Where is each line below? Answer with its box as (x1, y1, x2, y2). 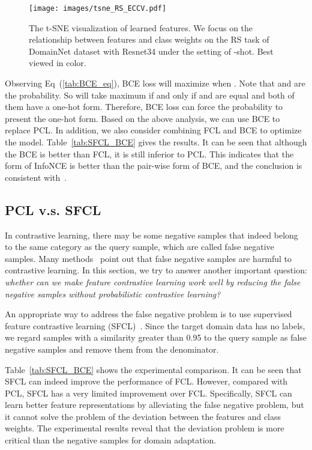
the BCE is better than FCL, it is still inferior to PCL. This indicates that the (5, 147, 294, 160)
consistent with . (5, 171, 67, 183)
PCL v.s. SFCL (5, 200, 101, 219)
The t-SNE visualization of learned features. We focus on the (29, 21, 253, 34)
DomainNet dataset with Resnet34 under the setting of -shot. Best (29, 44, 274, 57)
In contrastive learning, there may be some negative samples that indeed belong (5, 228, 298, 241)
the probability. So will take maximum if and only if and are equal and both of (5, 88, 295, 101)
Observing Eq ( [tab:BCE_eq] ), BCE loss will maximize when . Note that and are (5, 77, 305, 90)
